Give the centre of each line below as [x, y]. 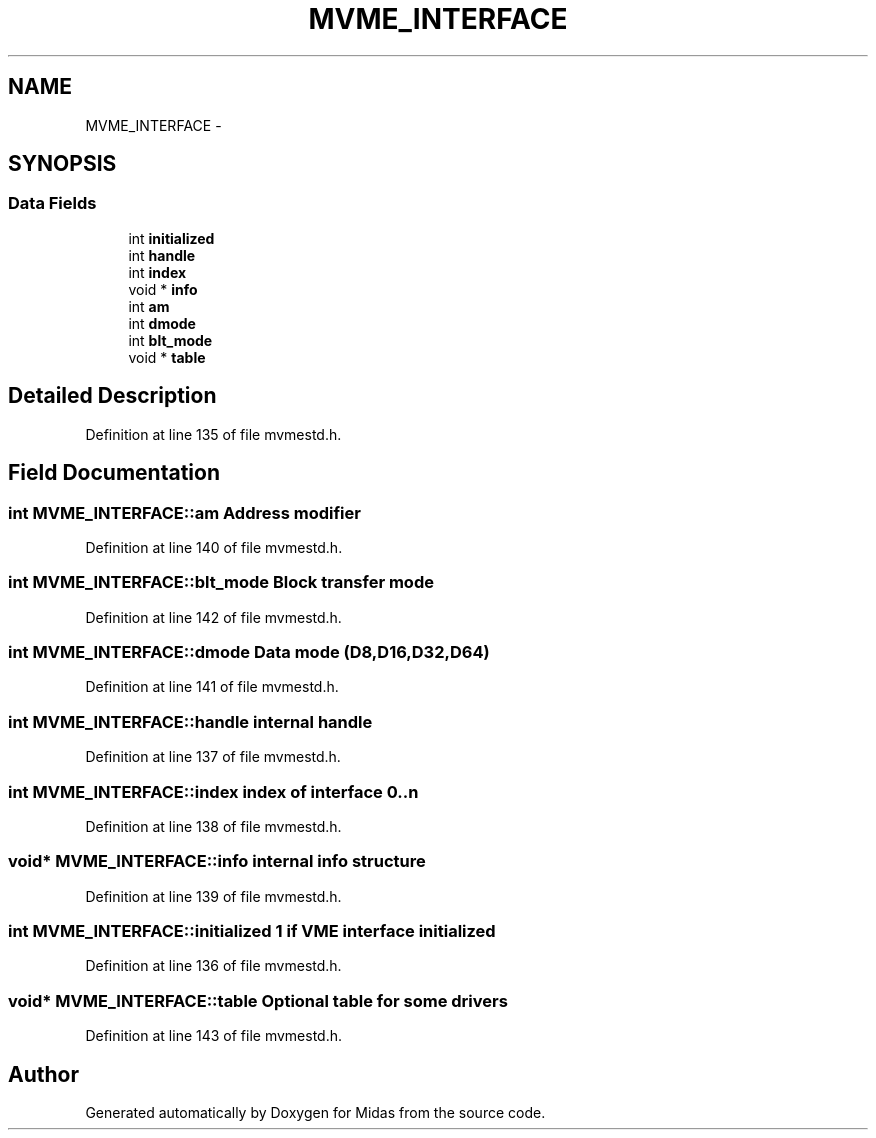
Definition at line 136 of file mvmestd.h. [213, 966]
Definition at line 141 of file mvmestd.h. [212, 687]
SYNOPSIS [62, 164]
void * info [163, 289]
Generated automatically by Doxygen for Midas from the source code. [315, 1112]
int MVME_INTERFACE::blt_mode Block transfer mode [221, 582]
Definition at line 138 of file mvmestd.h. [213, 826]
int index [157, 272]
